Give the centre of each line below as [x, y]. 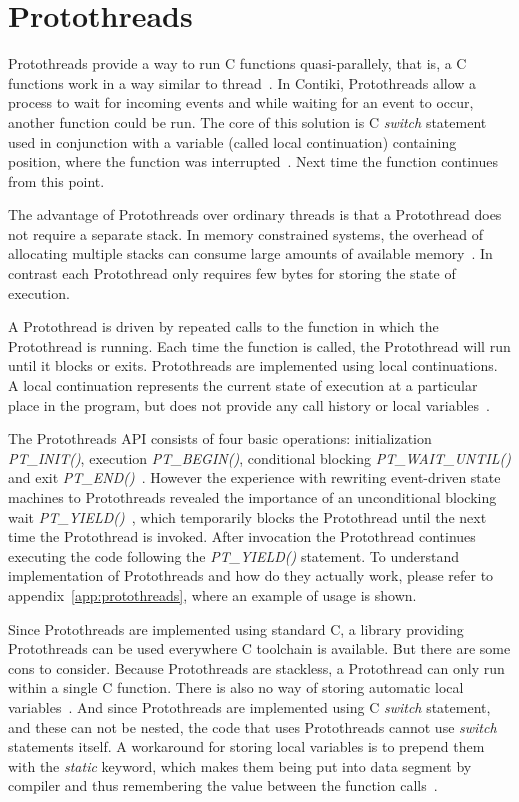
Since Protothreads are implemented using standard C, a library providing [236, 628]
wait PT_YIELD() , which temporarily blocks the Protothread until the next [247, 516]
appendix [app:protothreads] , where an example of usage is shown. [212, 594]
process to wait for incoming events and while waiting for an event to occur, [241, 102]
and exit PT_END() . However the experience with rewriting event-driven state [254, 477]
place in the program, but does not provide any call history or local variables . [249, 404]
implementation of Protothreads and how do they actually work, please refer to [251, 575]
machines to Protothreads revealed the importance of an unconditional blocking [252, 497]
